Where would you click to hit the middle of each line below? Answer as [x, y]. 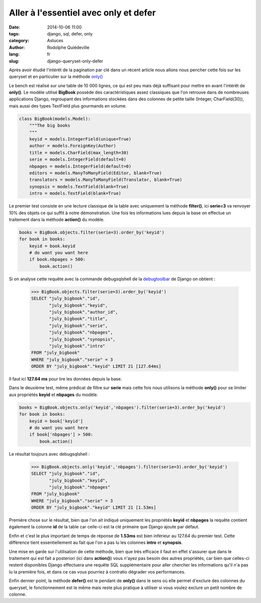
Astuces [55, 41]
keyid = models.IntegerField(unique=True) [80, 139]
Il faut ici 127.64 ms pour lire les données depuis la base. [65, 379]
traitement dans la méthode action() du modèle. [57, 219]
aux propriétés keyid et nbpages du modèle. [54, 395]
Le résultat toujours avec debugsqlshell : [49, 454]
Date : [14, 27]
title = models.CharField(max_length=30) [79, 152]
